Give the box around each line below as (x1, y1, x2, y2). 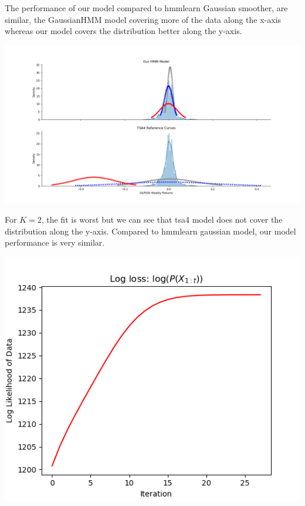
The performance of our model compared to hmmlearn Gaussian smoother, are (5, 2, 288, 14)
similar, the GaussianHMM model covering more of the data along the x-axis (5, 13, 282, 25)
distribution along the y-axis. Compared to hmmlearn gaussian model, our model (5, 224, 296, 237)
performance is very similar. (5, 236, 105, 249)
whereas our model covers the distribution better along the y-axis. (5, 25, 242, 37)
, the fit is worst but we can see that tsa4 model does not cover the (41, 213, 283, 226)
